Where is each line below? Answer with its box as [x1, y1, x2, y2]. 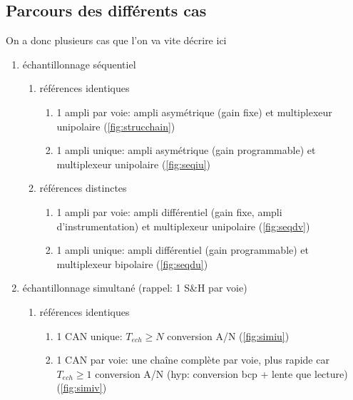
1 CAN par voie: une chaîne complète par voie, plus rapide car [56, 352, 329, 367]
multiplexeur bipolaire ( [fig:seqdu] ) [56, 256, 208, 271]
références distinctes [39, 180, 127, 195]
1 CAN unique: [56, 328, 123, 343]
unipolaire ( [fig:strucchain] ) [56, 118, 175, 133]
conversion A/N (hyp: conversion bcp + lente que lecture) [95, 366, 348, 381]
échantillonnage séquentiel [22, 56, 136, 71]
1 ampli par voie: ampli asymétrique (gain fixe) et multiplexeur [56, 104, 332, 119]
